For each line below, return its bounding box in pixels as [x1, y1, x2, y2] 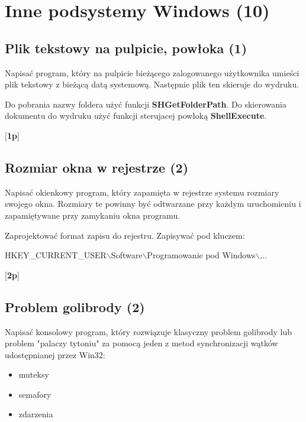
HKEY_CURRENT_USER [5, 249, 107, 261]
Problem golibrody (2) [5, 297, 145, 316]
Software [111, 249, 143, 261]
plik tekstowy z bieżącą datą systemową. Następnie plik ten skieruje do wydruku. [5, 78, 299, 90]
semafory [18, 388, 51, 400]
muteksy [18, 368, 49, 381]
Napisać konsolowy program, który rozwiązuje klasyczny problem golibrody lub [5, 325, 292, 337]
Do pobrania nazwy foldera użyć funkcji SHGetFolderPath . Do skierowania [5, 98, 286, 110]
